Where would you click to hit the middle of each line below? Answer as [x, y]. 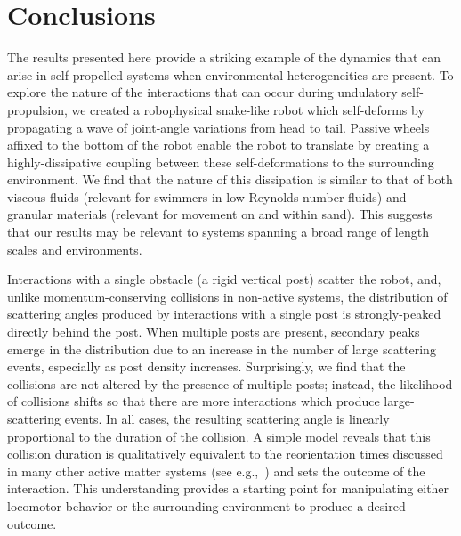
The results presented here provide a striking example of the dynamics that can [224, 57]
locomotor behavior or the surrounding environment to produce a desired [206, 505]
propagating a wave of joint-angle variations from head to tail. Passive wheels [218, 127]
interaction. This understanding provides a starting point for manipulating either [228, 488]
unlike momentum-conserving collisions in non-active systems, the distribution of [227, 296]
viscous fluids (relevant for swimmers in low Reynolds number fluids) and [207, 196]
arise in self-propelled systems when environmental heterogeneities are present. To [230, 74]
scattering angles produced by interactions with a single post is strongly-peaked [224, 314]
